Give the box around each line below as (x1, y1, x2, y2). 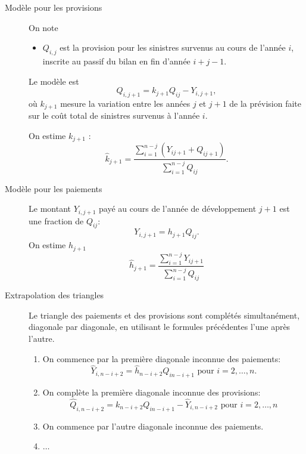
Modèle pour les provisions (5, 1, 102, 13)
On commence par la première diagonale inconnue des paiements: (42, 352, 281, 365)
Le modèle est (29, 75, 79, 87)
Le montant (29, 202, 71, 215)
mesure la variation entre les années (60, 97, 191, 109)
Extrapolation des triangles (5, 289, 104, 301)
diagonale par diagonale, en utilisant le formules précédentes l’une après (29, 320, 291, 333)
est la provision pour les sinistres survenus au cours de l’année (60, 41, 286, 54)
